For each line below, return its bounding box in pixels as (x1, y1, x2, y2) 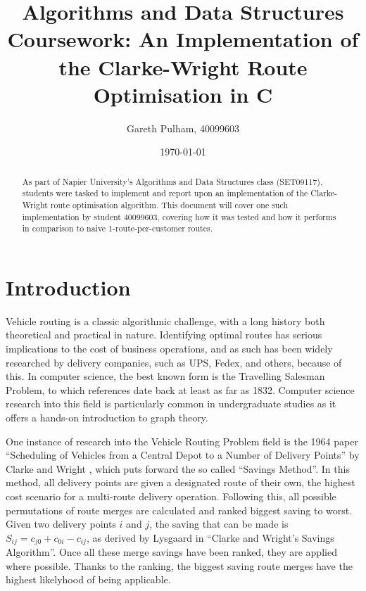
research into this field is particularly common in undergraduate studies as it (6, 396, 336, 411)
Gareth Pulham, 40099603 (127, 120, 239, 135)
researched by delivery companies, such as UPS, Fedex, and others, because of (6, 355, 342, 369)
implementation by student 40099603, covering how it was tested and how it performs (22, 210, 336, 222)
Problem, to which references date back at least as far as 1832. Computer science (6, 382, 355, 397)
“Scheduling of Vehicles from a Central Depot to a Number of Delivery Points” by (6, 447, 360, 462)
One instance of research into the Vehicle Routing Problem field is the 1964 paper (6, 433, 358, 448)
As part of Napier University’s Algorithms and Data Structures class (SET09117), (22, 175, 323, 187)
